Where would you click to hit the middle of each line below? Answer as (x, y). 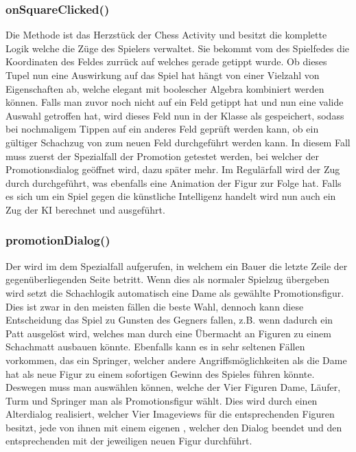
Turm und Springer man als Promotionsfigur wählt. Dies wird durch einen (162, 400)
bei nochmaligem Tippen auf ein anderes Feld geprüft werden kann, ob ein (162, 129)
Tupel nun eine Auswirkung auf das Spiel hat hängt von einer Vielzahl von (163, 75)
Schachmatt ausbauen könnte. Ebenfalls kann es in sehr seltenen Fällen (155, 347)
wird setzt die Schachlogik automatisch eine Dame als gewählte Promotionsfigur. (175, 292)
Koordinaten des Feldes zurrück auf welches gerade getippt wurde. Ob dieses (166, 61)
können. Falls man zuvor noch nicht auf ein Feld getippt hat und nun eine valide (175, 102)
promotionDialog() (58, 240)
